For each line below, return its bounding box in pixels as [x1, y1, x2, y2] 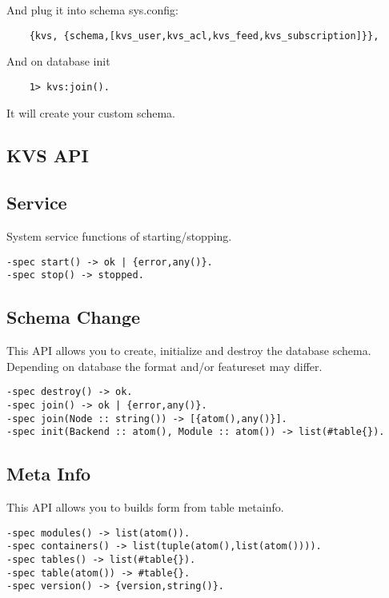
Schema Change [6, 305, 141, 329]
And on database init [6, 53, 110, 70]
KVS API [6, 143, 89, 168]
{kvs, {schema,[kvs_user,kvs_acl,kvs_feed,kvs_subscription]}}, [29, 30, 379, 42]
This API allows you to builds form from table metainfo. [6, 499, 284, 516]
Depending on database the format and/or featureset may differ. [6, 357, 323, 374]
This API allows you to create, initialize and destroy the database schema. [6, 342, 371, 359]
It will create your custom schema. [6, 104, 175, 121]
